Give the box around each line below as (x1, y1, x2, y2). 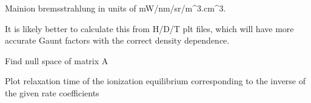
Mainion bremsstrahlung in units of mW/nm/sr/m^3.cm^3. (5, 2, 226, 14)
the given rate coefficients (5, 86, 99, 99)
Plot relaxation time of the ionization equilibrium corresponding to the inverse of (5, 75, 306, 87)
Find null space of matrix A (5, 54, 109, 67)
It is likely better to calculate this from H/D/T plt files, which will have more (5, 22, 294, 35)
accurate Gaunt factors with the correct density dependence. (5, 34, 230, 47)
